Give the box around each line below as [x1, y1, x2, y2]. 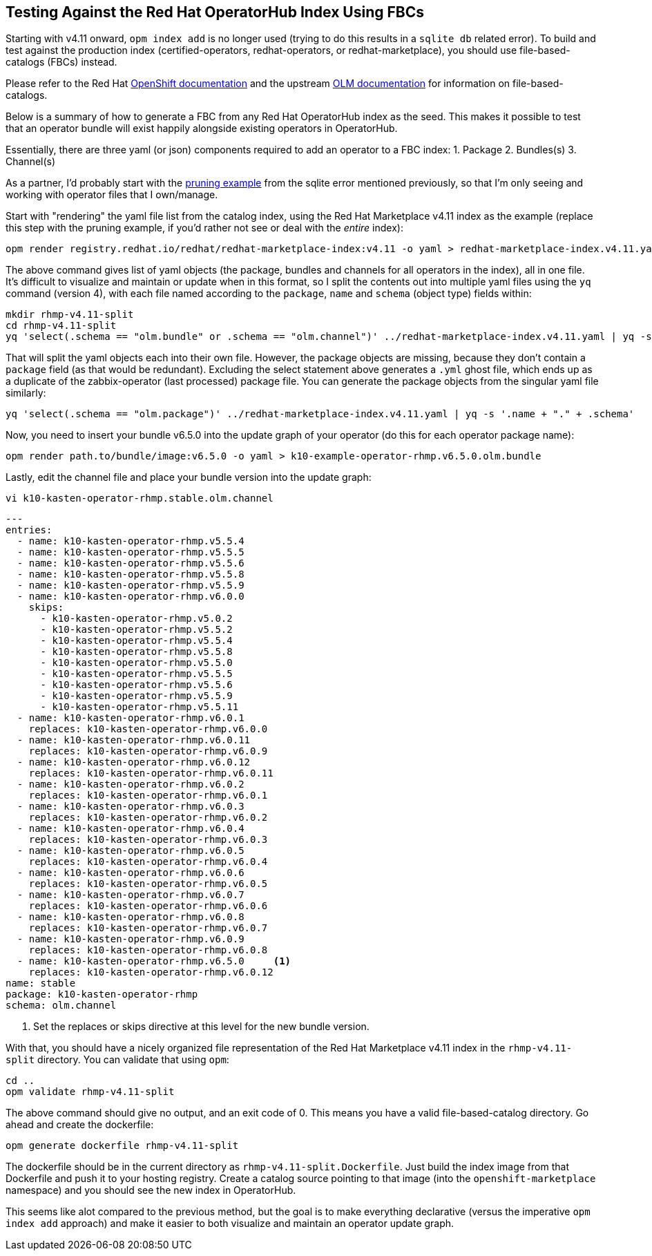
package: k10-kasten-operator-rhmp [6, 989, 198, 1000]
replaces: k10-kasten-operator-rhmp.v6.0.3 [28, 834, 268, 846]
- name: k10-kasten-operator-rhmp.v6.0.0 [17, 591, 245, 602]
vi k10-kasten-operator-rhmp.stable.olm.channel [6, 493, 274, 504]
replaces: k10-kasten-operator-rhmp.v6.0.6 [28, 900, 268, 912]
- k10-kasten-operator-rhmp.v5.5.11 [40, 701, 239, 713]
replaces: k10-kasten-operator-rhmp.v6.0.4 [28, 856, 268, 868]
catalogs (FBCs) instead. [6, 56, 117, 68]
